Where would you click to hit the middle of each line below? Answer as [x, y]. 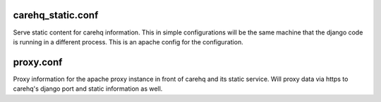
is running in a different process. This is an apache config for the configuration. [128, 42]
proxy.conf [38, 62]
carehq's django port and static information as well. [88, 89]
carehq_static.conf [56, 15]
